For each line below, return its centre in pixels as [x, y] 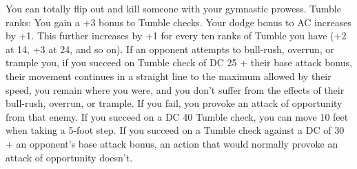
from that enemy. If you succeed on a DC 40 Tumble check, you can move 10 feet [177, 116]
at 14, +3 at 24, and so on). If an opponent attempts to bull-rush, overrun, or [170, 49]
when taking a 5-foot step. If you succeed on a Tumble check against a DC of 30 [175, 130]
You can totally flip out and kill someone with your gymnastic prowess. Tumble [173, 8]
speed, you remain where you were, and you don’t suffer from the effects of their [175, 89]
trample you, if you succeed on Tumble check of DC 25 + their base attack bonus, [179, 62]
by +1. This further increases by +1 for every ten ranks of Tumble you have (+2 [176, 36]
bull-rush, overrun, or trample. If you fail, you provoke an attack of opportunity [174, 103]
